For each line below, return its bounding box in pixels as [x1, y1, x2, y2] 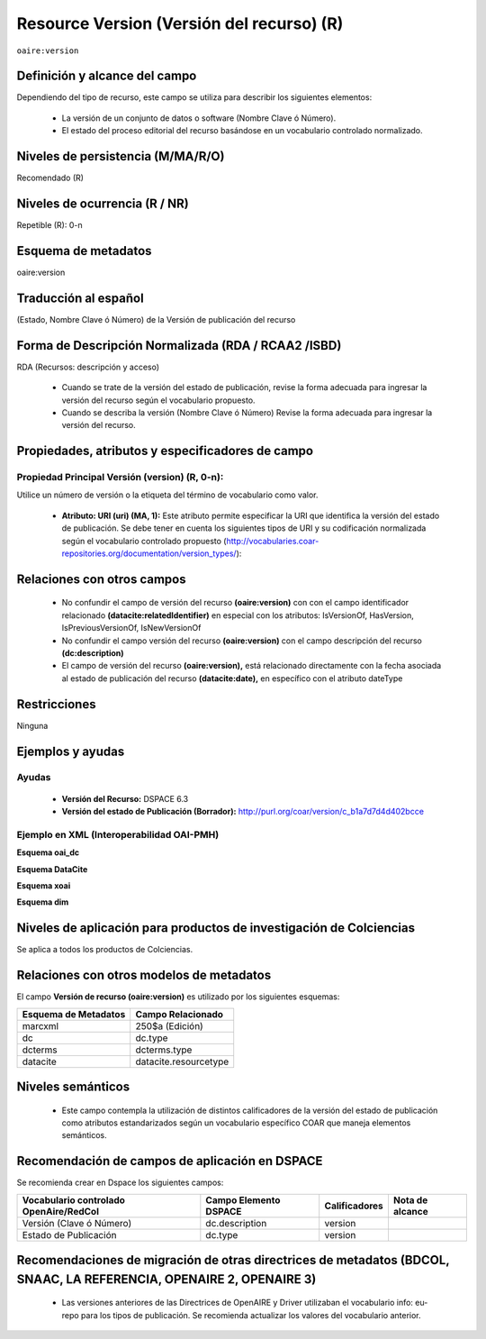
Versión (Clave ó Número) [22, 1216, 132, 1229]
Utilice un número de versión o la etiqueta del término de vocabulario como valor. [16, 489, 319, 500]
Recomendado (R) [16, 172, 85, 184]
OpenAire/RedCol [22, 1205, 99, 1217]
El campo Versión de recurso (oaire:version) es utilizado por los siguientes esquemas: [16, 991, 340, 1002]
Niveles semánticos [16, 1079, 130, 1094]
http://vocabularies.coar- [226, 535, 319, 546]
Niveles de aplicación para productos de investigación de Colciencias [16, 920, 416, 936]
